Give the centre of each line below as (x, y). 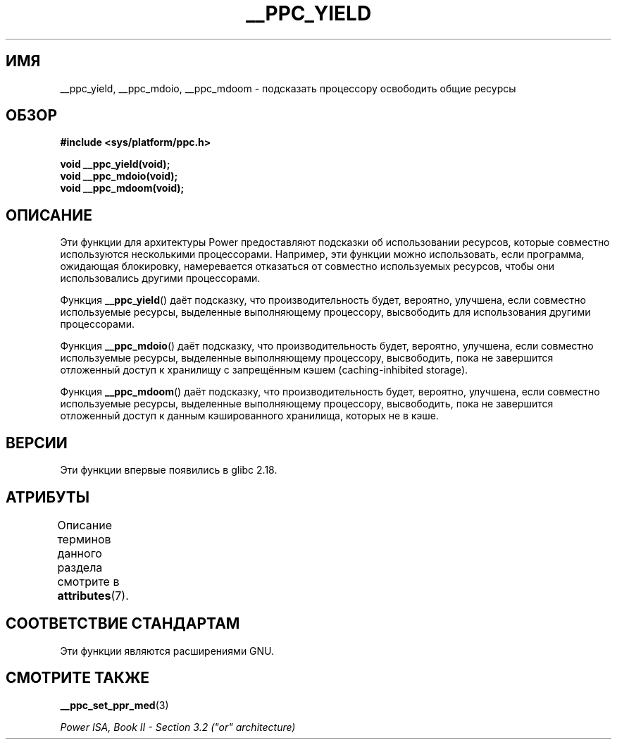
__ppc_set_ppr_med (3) (114, 705)
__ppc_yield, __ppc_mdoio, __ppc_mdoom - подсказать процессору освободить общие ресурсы (288, 88)
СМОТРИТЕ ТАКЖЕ (78, 678)
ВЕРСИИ (37, 443)
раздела (80, 567)
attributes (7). (93, 595)
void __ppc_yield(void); (115, 164)
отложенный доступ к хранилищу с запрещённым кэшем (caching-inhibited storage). (264, 370)
